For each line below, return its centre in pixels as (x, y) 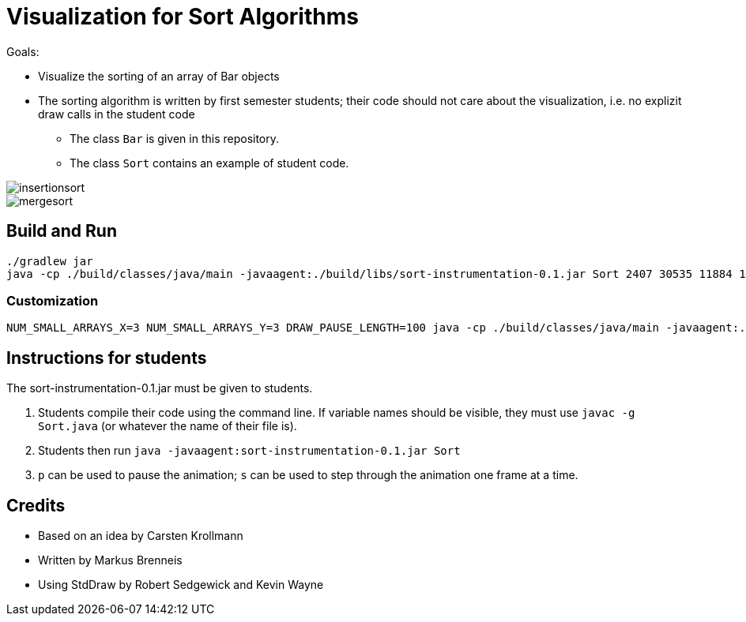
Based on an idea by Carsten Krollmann (141, 536)
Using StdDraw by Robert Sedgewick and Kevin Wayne (181, 585)
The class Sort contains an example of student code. (209, 163)
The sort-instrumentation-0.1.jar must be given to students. (160, 388)
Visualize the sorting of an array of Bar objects (159, 76)
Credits (36, 505)
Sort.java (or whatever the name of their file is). (168, 426)
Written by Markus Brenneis (110, 560)
